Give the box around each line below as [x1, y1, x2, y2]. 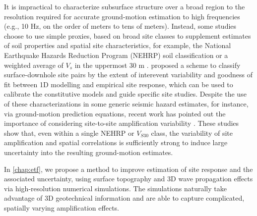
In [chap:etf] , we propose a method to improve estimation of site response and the [4, 163, 253, 174]
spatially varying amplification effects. [4, 202, 119, 213]
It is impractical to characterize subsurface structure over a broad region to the [4, 1, 245, 11]
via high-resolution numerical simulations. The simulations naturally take [4, 183, 227, 193]
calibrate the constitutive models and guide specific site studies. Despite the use [4, 89, 247, 99]
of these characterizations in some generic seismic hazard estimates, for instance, [4, 98, 249, 108]
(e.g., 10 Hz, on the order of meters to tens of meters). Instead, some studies [4, 21, 237, 31]
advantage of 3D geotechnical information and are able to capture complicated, [4, 193, 245, 203]
